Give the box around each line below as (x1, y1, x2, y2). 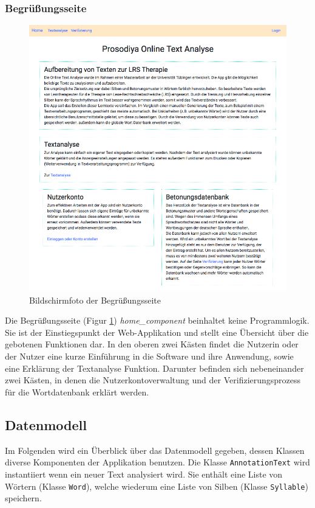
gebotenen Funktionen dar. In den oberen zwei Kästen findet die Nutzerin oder (5, 338, 299, 350)
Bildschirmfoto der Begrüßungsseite (29, 293, 161, 306)
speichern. (5, 492, 42, 504)
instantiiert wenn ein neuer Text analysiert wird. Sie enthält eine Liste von (5, 467, 283, 480)
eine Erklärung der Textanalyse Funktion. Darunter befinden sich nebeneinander (5, 361, 304, 374)
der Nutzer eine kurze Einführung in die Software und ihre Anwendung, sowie (5, 350, 294, 363)
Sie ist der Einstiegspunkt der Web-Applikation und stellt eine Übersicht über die (5, 325, 309, 338)
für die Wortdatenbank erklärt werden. (5, 385, 149, 398)
